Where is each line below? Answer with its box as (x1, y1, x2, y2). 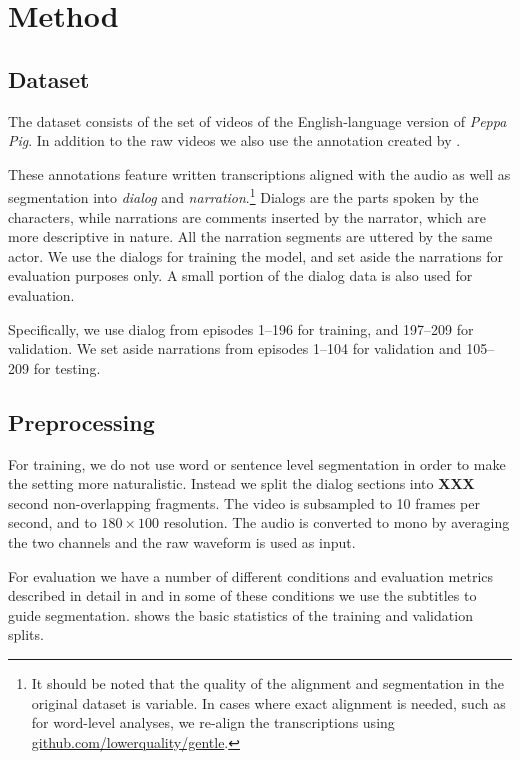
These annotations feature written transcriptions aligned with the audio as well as (8, 163, 511, 184)
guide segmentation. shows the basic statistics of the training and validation (8, 604, 473, 625)
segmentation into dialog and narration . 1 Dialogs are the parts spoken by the (8, 184, 479, 208)
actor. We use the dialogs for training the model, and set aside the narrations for (8, 245, 503, 266)
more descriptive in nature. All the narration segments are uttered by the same (8, 226, 493, 247)
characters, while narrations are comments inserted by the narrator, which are (8, 206, 486, 227)
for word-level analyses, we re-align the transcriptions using (31, 712, 395, 733)
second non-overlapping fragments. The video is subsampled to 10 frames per (8, 492, 480, 513)
